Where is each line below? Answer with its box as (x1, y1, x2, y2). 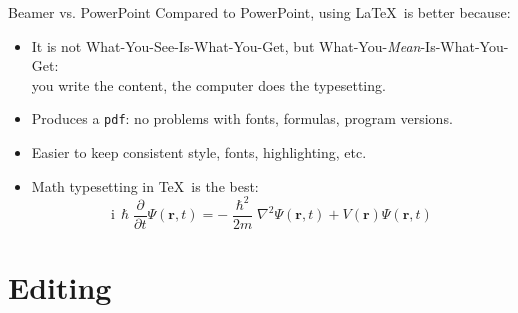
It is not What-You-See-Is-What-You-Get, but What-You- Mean (31, 35, 421, 56)
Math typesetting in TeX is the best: (31, 175, 259, 196)
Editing (8, 266, 112, 307)
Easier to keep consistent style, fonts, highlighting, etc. (31, 142, 367, 163)
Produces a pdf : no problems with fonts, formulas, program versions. (31, 108, 453, 129)
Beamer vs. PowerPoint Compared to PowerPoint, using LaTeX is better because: (8, 2, 511, 22)
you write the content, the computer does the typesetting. (31, 74, 386, 95)
